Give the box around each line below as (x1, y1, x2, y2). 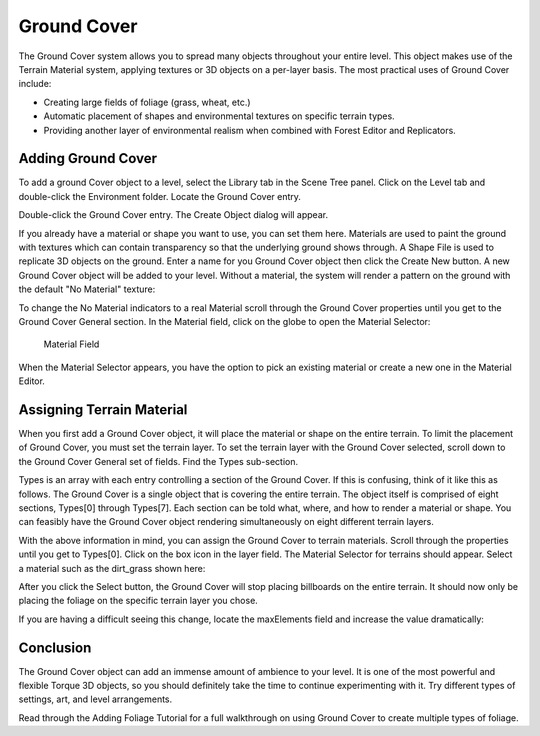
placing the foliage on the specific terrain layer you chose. (18, 595, 259, 607)
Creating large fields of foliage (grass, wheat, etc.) (43, 96, 251, 108)
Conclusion (18, 639, 92, 656)
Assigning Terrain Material (18, 401, 188, 418)
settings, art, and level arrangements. (18, 693, 173, 705)
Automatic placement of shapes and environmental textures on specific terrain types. (43, 110, 395, 122)
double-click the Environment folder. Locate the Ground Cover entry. (18, 190, 302, 202)
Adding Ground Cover (18, 150, 158, 167)
